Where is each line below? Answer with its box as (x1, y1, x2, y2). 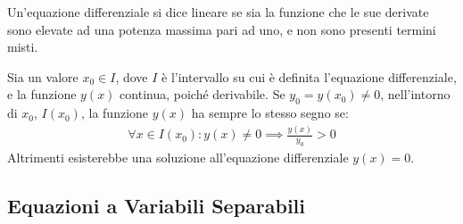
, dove (115, 67, 148, 86)
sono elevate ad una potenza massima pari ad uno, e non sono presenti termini (7, 20, 436, 38)
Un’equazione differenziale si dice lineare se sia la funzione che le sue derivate (7, 3, 429, 21)
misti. (7, 37, 38, 56)
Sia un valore (7, 67, 79, 86)
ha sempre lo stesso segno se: (191, 104, 349, 122)
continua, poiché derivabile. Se (120, 85, 285, 104)
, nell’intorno (380, 85, 451, 104)
